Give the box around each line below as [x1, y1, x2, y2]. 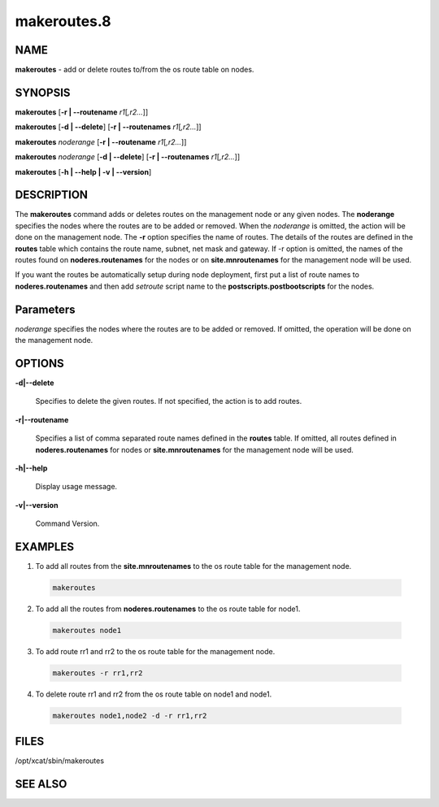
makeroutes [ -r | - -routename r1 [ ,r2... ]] [15, 106, 149, 117]
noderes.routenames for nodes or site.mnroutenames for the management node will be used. [35, 445, 354, 454]
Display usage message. [35, 482, 118, 492]
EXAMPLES [15, 540, 75, 553]
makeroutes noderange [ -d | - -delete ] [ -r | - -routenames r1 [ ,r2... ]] [15, 152, 241, 162]
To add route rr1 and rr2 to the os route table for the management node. [35, 646, 276, 656]
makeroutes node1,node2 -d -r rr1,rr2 [52, 711, 207, 720]
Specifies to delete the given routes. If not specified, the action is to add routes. [35, 397, 302, 406]
